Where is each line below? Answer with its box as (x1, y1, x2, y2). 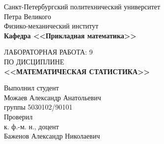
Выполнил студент (4, 83, 59, 93)
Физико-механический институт (4, 21, 99, 31)
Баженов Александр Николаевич (4, 131, 100, 141)
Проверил (4, 111, 33, 121)
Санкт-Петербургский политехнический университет (4, 1, 161, 11)
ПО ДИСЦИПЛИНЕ (4, 56, 64, 66)
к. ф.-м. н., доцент (4, 121, 59, 131)
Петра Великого (4, 11, 52, 21)
